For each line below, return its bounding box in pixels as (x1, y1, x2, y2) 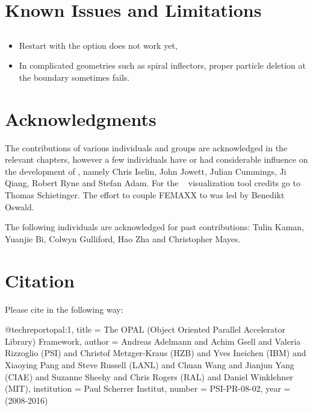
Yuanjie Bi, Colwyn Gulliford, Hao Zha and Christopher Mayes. (5, 232, 241, 245)
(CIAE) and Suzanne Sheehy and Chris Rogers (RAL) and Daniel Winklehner (5, 370, 293, 383)
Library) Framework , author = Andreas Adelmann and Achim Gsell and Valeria (5, 334, 301, 347)
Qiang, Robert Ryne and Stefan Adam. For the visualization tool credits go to (5, 177, 300, 189)
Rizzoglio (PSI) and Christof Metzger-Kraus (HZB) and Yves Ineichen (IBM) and (5, 347, 306, 359)
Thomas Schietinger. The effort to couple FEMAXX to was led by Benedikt (5, 189, 285, 201)
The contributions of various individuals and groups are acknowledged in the (5, 141, 288, 154)
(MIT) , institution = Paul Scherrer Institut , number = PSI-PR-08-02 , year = (5, 382, 291, 395)
